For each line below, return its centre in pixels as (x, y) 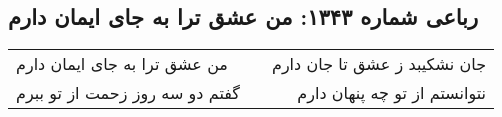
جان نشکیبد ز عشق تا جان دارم (379, 64)
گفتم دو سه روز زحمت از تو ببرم (128, 93)
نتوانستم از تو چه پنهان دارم (392, 93)
